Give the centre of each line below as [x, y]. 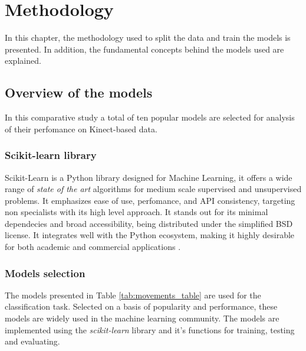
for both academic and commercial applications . [93, 247]
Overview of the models [79, 92]
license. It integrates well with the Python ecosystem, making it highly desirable [150, 235]
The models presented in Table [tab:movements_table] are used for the [133, 295]
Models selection [45, 273]
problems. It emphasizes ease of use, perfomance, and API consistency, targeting [150, 200]
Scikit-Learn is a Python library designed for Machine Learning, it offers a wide [149, 177]
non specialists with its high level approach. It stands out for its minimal [136, 212]
